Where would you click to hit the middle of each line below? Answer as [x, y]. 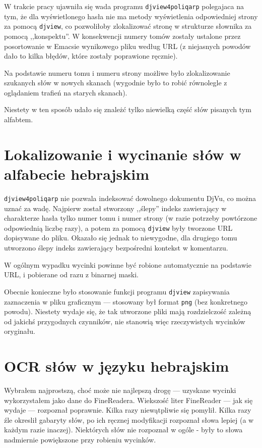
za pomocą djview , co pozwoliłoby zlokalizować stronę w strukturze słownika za [128, 26]
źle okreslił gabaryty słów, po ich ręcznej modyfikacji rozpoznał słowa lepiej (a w [129, 419]
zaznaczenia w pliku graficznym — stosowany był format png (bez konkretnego [126, 301]
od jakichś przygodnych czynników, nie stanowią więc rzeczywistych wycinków [125, 321]
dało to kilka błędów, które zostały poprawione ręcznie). [91, 56]
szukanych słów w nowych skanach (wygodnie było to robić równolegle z [116, 83]
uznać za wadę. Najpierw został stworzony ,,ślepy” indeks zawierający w [115, 208]
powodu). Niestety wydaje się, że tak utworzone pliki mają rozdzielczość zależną [128, 311]
